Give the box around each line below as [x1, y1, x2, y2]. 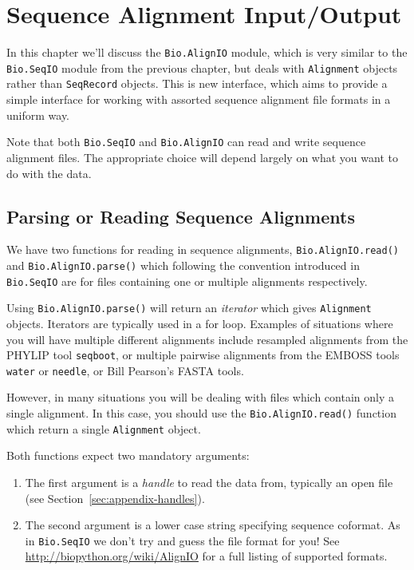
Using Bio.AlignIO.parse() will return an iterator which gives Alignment [6, 299, 372, 316]
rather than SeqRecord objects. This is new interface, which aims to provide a [6, 75, 388, 92]
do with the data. [6, 164, 92, 181]
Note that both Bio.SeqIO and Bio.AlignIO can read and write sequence [6, 133, 366, 150]
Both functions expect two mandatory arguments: [6, 447, 250, 464]
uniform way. [6, 106, 70, 123]
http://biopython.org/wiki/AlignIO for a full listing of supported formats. [25, 548, 388, 564]
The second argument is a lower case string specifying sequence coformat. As [25, 517, 400, 533]
